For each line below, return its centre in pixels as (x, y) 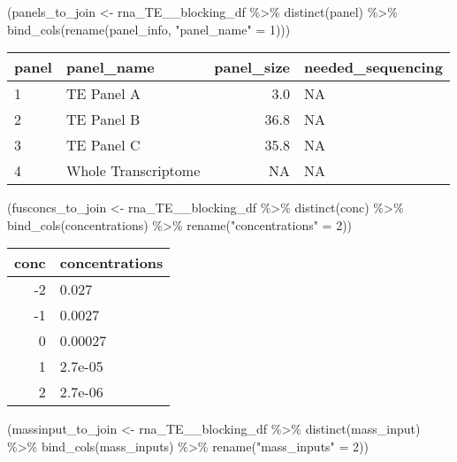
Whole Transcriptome (133, 171)
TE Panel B (103, 119)
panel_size (252, 67)
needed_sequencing (373, 67)
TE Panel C (103, 145)
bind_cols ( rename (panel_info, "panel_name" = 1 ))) (149, 29)
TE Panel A (103, 94)
